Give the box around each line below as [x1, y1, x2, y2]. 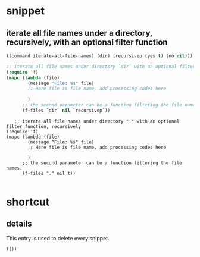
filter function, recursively [6, 123, 82, 129]
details [6, 219, 32, 229]
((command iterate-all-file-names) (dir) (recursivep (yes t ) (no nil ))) [6, 53, 193, 59]
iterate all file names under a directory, [6, 28, 153, 38]
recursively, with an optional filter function [6, 37, 168, 47]
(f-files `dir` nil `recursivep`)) [21, 108, 111, 114]
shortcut [6, 195, 50, 209]
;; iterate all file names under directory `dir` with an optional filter [6, 64, 196, 70]
